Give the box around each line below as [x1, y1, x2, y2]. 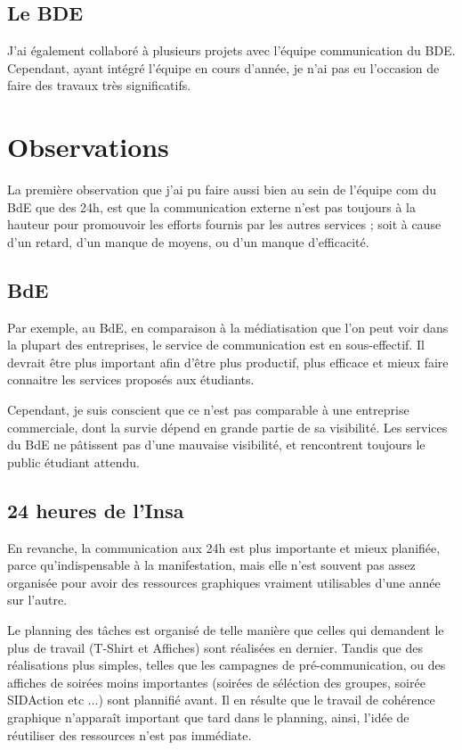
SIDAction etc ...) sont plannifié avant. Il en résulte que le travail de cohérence [7, 690, 435, 709]
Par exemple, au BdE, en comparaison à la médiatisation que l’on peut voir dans [7, 317, 449, 336]
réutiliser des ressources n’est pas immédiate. [7, 725, 252, 744]
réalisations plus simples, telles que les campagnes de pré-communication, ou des [7, 655, 446, 674]
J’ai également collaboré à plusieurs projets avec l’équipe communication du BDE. [7, 41, 456, 60]
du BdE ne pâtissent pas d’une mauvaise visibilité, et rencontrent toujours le [7, 435, 426, 454]
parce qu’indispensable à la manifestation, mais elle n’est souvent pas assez [7, 556, 416, 574]
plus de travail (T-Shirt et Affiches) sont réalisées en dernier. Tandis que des [7, 638, 423, 656]
